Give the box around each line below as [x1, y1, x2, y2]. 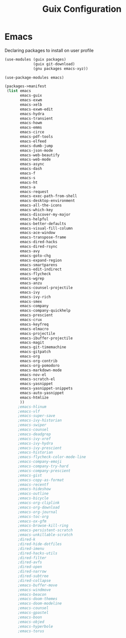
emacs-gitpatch [20, 350, 51, 354]
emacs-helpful [20, 217, 49, 222]
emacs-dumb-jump [20, 143, 53, 148]
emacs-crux [20, 318, 42, 322]
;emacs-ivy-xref [17, 436, 51, 441]
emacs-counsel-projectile [20, 285, 73, 290]
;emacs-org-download [17, 505, 60, 510]
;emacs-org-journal [17, 510, 57, 514]
